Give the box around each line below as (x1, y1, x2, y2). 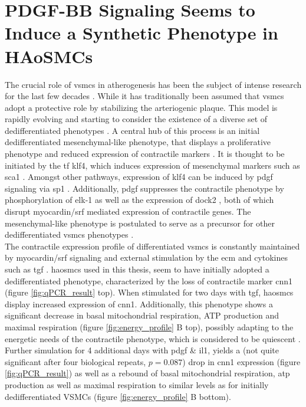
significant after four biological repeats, (5, 355, 146, 367)
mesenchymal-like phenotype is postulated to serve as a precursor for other (5, 216, 275, 229)
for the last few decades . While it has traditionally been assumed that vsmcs (5, 90, 284, 102)
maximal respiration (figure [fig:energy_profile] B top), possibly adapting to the (5, 320, 294, 333)
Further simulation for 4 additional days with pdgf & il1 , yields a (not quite (5, 344, 279, 356)
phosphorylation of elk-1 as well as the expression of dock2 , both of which (5, 193, 274, 206)
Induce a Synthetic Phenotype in (5, 21, 278, 45)
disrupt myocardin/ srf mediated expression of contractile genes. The (5, 205, 251, 218)
